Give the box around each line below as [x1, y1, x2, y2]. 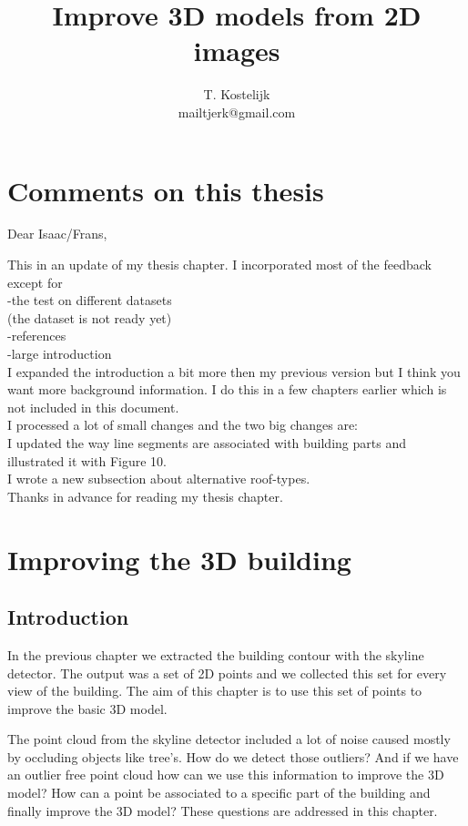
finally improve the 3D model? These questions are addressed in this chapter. [7, 801, 438, 820]
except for [7, 272, 63, 291]
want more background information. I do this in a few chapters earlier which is [7, 380, 447, 399]
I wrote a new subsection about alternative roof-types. [7, 469, 310, 488]
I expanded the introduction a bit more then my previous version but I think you [7, 362, 461, 381]
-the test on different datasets [7, 291, 172, 310]
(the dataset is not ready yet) [7, 308, 172, 327]
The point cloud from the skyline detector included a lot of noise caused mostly [7, 729, 451, 749]
